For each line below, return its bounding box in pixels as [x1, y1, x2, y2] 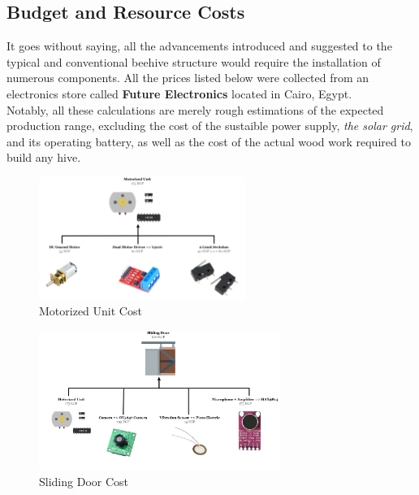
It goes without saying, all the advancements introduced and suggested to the [6, 37, 392, 54]
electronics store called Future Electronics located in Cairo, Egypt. [6, 85, 352, 102]
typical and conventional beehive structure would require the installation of [6, 53, 381, 70]
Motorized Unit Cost [39, 302, 142, 319]
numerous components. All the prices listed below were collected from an [6, 69, 369, 86]
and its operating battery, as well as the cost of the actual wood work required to [6, 132, 411, 150]
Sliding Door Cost [39, 472, 128, 489]
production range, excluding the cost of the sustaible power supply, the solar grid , [6, 117, 413, 134]
